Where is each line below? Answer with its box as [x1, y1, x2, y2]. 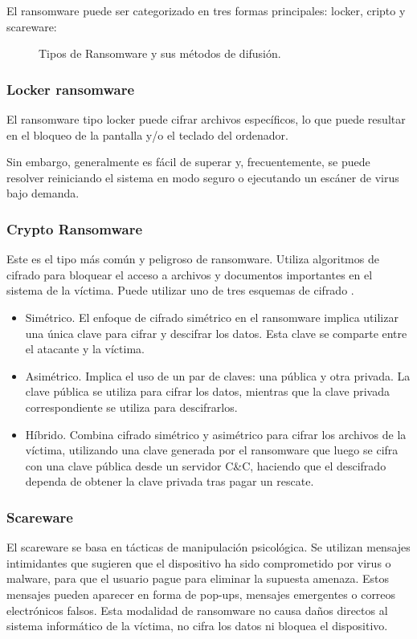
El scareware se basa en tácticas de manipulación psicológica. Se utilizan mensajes [6, 539, 411, 556]
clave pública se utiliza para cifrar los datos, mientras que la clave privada [25, 383, 390, 400]
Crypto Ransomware [6, 218, 143, 238]
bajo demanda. [6, 185, 80, 201]
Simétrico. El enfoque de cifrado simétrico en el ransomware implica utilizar [25, 308, 399, 325]
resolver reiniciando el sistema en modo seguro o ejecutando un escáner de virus [6, 169, 399, 185]
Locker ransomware [6, 79, 135, 99]
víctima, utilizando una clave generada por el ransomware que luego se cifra [25, 442, 399, 458]
